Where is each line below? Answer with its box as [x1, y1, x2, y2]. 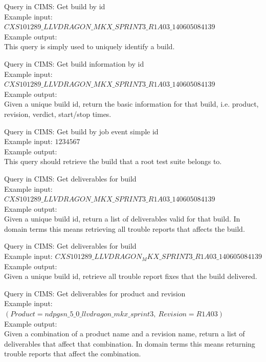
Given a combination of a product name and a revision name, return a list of [4, 328, 245, 339]
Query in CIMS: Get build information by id [4, 58, 144, 69]
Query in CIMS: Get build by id [4, 1, 105, 11]
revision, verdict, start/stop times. [4, 108, 112, 119]
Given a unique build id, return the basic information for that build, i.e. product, [4, 98, 259, 109]
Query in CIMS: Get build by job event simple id [4, 126, 159, 136]
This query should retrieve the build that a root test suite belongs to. [4, 156, 222, 167]
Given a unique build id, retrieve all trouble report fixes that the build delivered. [4, 271, 257, 281]
